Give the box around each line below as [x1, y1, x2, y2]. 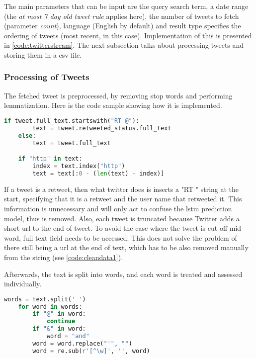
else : [18, 132, 36, 139]
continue [46, 318, 76, 325]
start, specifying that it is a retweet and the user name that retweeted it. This [4, 193, 242, 204]
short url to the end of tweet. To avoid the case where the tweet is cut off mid [4, 223, 242, 233]
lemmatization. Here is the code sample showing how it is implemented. [4, 100, 222, 110]
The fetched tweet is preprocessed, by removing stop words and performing [4, 90, 233, 100]
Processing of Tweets [4, 71, 89, 83]
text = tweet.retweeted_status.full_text [32, 124, 171, 132]
